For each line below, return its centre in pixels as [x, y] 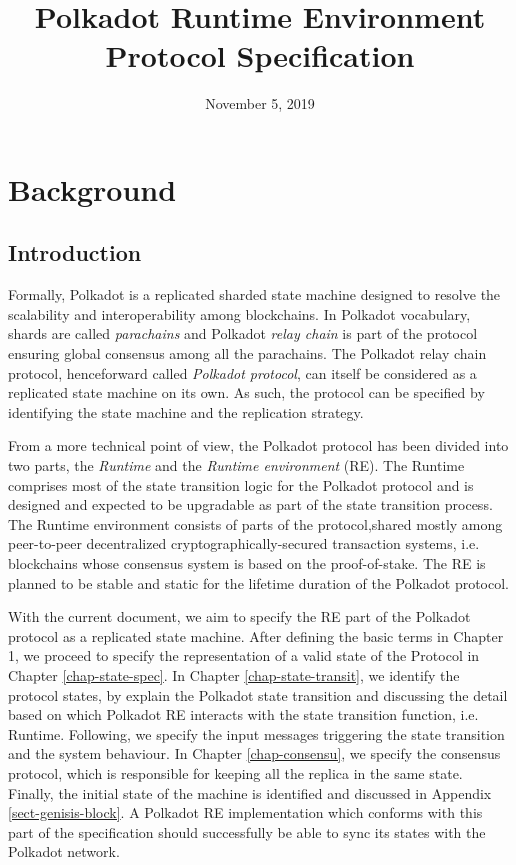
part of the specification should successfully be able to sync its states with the [247, 831]
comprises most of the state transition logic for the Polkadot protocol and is [241, 484]
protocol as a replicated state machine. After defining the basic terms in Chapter [256, 635]
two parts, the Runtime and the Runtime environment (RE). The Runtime [236, 465]
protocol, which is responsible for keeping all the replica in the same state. [235, 772]
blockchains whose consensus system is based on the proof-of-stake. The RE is [247, 563]
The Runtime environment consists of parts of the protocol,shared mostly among [255, 523]
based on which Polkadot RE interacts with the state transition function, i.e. [243, 714]
